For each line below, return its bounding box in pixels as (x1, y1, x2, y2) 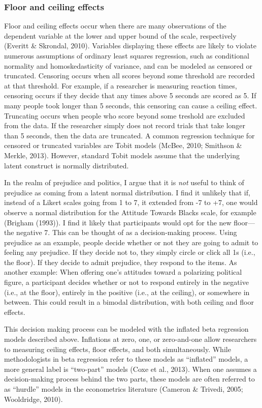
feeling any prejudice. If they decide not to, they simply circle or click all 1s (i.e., (4, 247, 255, 257)
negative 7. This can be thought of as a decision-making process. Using (16, 227, 237, 238)
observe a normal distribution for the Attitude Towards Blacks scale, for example (4, 207, 256, 217)
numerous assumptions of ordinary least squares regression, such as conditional (4, 50, 249, 61)
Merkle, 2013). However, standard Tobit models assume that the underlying (4, 150, 240, 160)
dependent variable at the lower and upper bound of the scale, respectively (4, 30, 237, 41)
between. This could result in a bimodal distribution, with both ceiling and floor (4, 297, 254, 307)
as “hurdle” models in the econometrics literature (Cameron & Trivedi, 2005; (4, 384, 243, 394)
